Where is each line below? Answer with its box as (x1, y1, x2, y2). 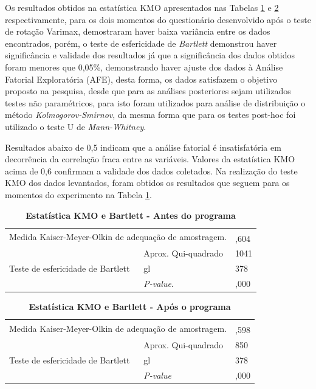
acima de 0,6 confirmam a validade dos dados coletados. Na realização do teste (5, 164, 298, 177)
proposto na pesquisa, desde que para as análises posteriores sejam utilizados (5, 84, 291, 97)
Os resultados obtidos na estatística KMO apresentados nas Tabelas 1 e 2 (5, 1, 279, 13)
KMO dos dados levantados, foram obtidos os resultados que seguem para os (5, 176, 290, 189)
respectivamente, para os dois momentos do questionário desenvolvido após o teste (5, 13, 311, 26)
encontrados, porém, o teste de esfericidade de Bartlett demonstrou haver (5, 36, 277, 49)
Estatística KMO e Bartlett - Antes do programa (26, 208, 236, 221)
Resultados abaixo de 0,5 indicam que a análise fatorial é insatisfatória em (5, 140, 281, 153)
